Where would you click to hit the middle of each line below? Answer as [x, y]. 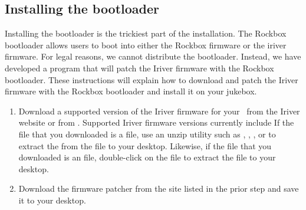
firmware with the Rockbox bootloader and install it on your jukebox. [131, 91]
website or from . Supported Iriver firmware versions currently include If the [156, 122]
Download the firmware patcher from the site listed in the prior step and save [159, 188]
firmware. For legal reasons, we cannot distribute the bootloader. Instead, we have [153, 56]
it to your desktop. [52, 200]
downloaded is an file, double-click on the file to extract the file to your [147, 157]
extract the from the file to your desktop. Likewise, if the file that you [145, 145]
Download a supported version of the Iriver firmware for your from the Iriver [159, 111]
